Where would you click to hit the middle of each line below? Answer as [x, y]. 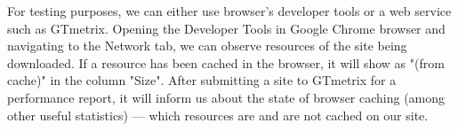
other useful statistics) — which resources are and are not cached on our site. [218, 115]
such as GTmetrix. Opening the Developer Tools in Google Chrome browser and [226, 28]
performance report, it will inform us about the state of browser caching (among [226, 97]
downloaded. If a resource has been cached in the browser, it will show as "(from [226, 62]
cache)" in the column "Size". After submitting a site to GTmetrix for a [202, 80]
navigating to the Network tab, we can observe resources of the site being [207, 46]
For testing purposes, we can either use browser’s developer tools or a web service [229, 11]
